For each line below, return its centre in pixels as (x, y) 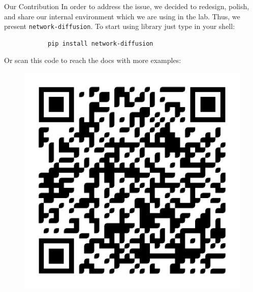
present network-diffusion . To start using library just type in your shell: (120, 26)
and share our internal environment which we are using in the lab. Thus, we (122, 16)
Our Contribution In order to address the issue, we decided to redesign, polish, (127, 6)
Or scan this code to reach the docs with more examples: (93, 60)
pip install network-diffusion (100, 43)
